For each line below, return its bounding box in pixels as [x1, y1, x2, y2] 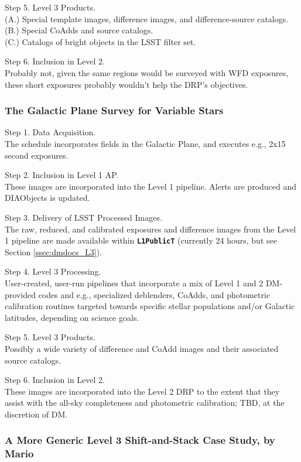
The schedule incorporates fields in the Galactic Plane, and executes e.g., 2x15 [5, 137, 286, 149]
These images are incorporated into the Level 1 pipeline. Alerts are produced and [5, 180, 297, 192]
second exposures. [5, 149, 69, 161]
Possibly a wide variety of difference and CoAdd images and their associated [5, 342, 279, 354]
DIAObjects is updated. [5, 191, 90, 204]
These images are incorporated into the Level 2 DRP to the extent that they [5, 385, 280, 397]
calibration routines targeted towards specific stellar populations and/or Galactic [5, 300, 295, 312]
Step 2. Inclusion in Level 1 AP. [5, 169, 119, 181]
